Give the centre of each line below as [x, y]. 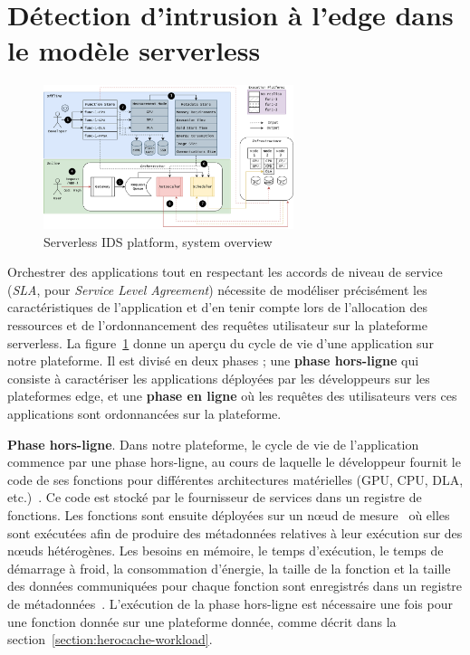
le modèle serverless [134, 50]
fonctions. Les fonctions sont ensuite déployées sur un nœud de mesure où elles [229, 515]
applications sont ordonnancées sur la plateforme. [144, 414]
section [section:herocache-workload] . [110, 639]
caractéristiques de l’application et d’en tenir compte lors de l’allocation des [218, 307]
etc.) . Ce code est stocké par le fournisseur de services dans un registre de [215, 497]
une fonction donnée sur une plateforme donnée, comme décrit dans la [202, 621]
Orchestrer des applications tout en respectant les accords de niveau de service [225, 272]
